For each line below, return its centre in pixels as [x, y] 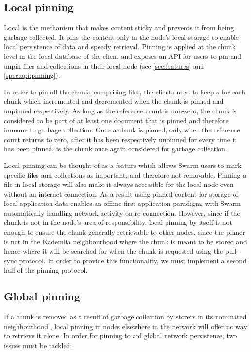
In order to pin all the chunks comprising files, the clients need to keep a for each [125, 91]
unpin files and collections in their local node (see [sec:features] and [104, 65]
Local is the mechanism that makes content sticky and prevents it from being [119, 28]
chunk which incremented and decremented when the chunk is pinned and [114, 101]
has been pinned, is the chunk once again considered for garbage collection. [116, 149]
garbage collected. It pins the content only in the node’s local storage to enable [122, 37]
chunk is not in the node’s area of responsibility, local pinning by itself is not [118, 222]
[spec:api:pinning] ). [32, 75]
